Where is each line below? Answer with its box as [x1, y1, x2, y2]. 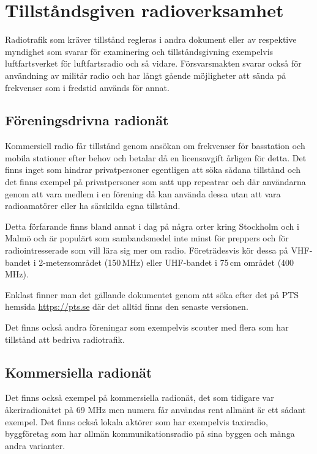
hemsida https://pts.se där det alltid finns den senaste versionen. [5, 300, 248, 313]
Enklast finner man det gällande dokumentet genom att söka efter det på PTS [5, 288, 299, 301]
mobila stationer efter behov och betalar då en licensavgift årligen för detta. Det [5, 151, 307, 164]
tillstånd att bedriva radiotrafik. [5, 332, 125, 345]
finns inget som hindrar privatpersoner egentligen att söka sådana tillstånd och [5, 163, 300, 176]
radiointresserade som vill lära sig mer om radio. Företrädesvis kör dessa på [5, 244, 288, 257]
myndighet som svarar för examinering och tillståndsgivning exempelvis [5, 45, 274, 57]
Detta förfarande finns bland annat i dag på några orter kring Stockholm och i [5, 219, 299, 232]
